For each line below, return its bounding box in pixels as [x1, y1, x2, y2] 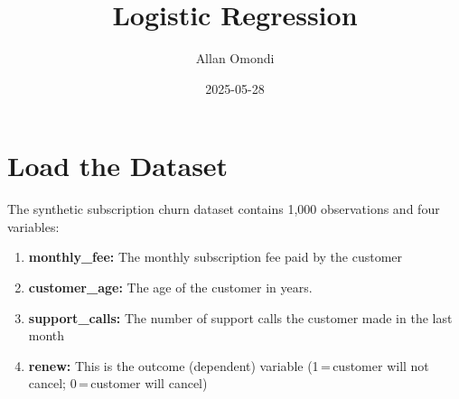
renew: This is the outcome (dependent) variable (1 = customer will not [28, 356, 429, 375]
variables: [7, 217, 60, 236]
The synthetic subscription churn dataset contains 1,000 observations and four [7, 199, 440, 218]
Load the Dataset [7, 147, 229, 184]
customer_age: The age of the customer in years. [28, 278, 313, 297]
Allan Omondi [195, 49, 275, 68]
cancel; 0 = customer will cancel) [28, 374, 208, 393]
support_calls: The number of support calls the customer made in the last [28, 308, 453, 327]
